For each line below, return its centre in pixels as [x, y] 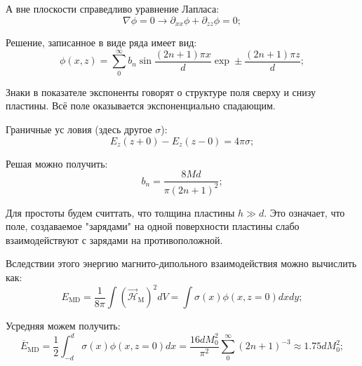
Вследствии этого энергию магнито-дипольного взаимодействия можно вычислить [181, 263]
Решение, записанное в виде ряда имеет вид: [101, 42]
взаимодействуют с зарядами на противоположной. [114, 239]
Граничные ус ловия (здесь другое [79, 129]
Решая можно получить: [57, 163]
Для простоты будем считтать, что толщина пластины [120, 212]
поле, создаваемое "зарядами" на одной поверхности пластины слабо [153, 226]
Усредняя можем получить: [63, 326]
